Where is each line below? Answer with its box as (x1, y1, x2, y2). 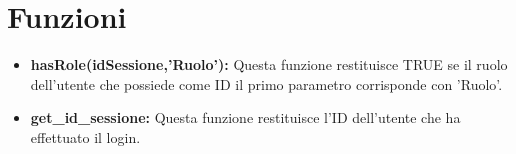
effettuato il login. (30, 126, 141, 147)
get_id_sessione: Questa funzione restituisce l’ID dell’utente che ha (30, 107, 461, 128)
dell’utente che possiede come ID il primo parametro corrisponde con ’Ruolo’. (30, 73, 503, 94)
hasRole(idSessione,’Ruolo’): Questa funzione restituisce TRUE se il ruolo (30, 54, 508, 75)
